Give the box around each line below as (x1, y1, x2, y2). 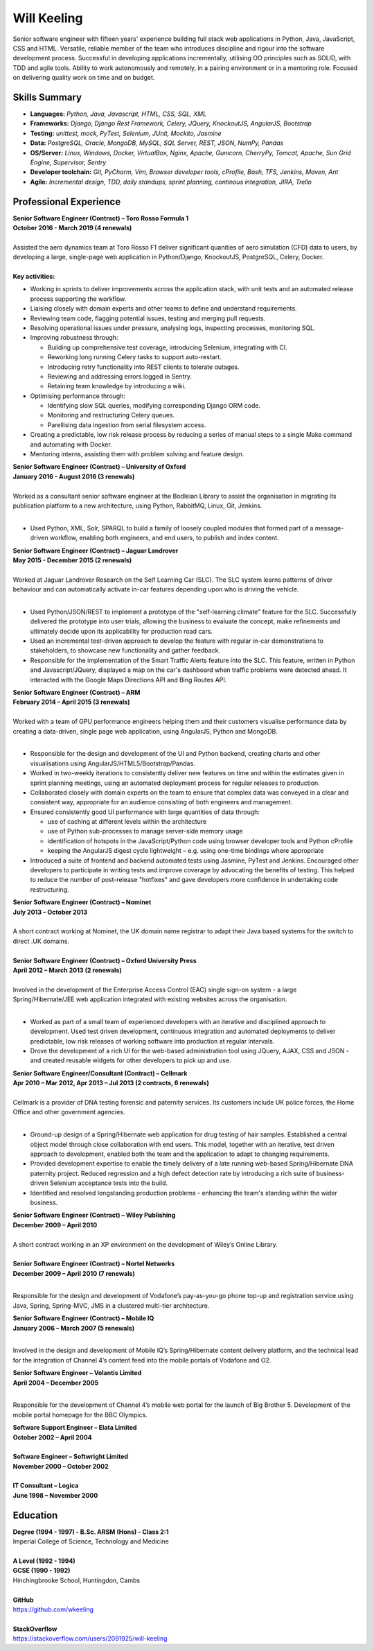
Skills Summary (12, 91, 82, 103)
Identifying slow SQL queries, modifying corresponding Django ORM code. (47, 401, 261, 410)
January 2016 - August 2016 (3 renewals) (12, 472, 135, 481)
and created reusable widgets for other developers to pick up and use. (30, 1056, 231, 1064)
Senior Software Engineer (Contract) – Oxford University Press (12, 956, 197, 965)
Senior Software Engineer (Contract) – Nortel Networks (12, 1259, 175, 1268)
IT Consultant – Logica (12, 1481, 79, 1490)
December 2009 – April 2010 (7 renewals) (12, 1269, 135, 1277)
